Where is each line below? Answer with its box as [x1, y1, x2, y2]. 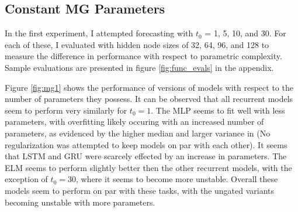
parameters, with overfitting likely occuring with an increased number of [5, 115, 264, 128]
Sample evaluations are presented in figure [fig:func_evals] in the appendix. [5, 61, 274, 73]
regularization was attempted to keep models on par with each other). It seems [5, 138, 287, 151]
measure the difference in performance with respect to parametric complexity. [5, 50, 282, 62]
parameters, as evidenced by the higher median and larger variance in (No [5, 126, 271, 139]
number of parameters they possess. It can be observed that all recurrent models [5, 93, 293, 105]
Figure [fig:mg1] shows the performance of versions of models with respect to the [5, 81, 293, 93]
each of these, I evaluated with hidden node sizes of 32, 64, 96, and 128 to [5, 38, 269, 50]
